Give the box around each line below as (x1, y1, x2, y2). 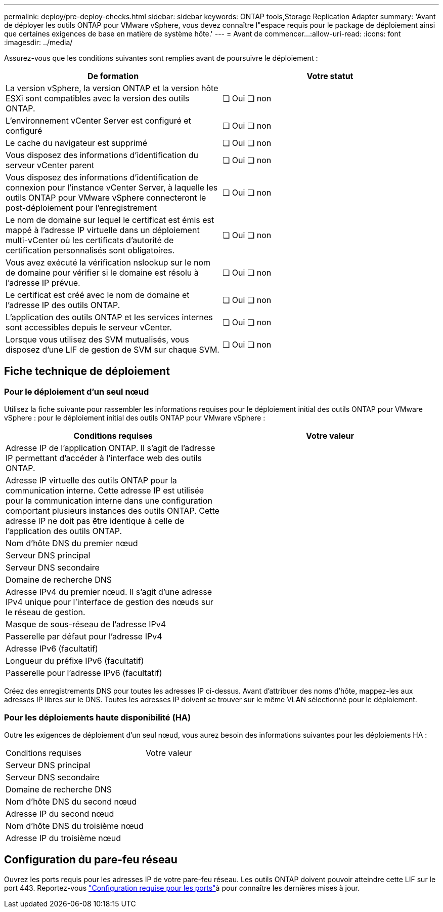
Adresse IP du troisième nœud (6, 832, 121, 843)
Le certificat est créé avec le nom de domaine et (6, 290, 190, 300)
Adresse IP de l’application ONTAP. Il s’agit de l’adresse (6, 443, 215, 453)
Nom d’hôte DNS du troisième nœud (6, 820, 144, 831)
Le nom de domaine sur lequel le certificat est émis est (6, 215, 214, 225)
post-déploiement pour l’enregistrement (6, 203, 157, 213)
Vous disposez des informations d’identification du (6, 150, 198, 160)
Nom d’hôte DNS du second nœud (6, 796, 137, 807)
